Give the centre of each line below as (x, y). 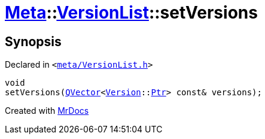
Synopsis (33, 41)
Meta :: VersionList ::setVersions (131, 13)
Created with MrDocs (47, 111)
